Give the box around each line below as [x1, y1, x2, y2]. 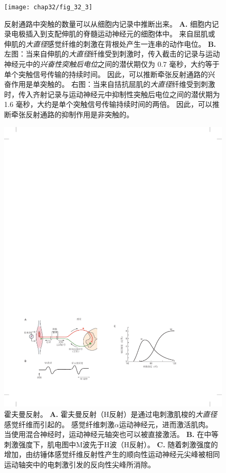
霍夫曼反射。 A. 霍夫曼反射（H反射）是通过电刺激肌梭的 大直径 [4, 408, 217, 419]
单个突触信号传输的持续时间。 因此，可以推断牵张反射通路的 [4, 68, 208, 79]
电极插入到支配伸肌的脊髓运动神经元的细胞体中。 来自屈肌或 [11, 28, 215, 39]
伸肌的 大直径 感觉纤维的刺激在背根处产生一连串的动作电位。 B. [4, 38, 216, 49]
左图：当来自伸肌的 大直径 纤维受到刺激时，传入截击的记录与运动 [4, 48, 220, 59]
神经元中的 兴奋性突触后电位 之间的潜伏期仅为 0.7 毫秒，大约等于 [4, 59, 220, 69]
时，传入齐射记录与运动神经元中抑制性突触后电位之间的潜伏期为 [4, 88, 220, 99]
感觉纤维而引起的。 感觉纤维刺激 [4, 419, 115, 429]
